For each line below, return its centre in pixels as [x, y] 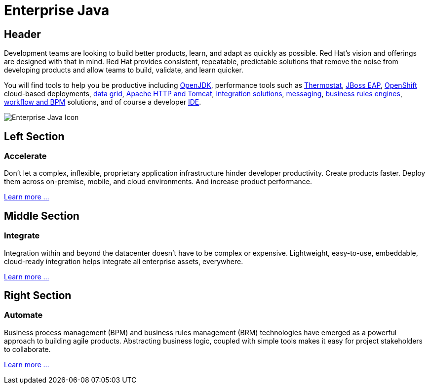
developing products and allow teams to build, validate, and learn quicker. [124, 70]
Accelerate [25, 156]
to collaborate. [27, 349]
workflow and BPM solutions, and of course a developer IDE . [103, 102]
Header [22, 34]
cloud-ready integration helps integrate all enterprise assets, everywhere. [124, 261]
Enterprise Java [57, 10]
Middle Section [42, 216]
